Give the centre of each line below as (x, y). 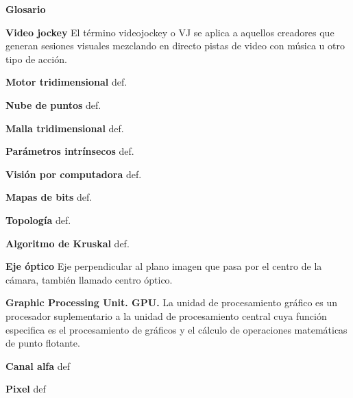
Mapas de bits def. (49, 197)
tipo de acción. (36, 59)
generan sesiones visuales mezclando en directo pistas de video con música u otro (175, 46)
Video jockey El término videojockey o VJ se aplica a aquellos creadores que (170, 32)
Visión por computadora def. (74, 174)
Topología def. (38, 220)
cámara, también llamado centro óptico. (89, 279)
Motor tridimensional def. (66, 82)
